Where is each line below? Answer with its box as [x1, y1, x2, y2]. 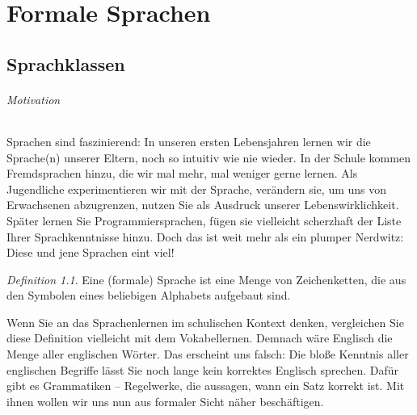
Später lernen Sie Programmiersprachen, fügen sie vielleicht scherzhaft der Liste [6, 212, 402, 228]
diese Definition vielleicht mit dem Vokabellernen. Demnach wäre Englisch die [6, 329, 393, 346]
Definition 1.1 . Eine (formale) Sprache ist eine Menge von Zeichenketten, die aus [6, 270, 406, 287]
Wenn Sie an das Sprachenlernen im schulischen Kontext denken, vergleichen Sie [6, 313, 404, 330]
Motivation [6, 90, 61, 107]
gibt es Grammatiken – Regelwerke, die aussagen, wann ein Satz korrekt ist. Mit [6, 377, 405, 394]
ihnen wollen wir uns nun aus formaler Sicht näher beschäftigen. [6, 392, 324, 409]
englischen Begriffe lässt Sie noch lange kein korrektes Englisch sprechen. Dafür [6, 361, 398, 378]
